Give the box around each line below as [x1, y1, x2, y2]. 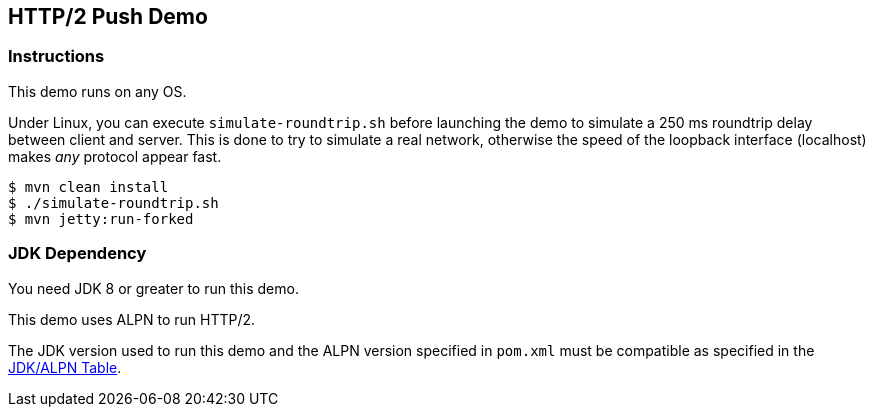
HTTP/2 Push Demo [8, 4, 208, 29]
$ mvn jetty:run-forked [8, 210, 194, 227]
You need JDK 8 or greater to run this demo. [8, 279, 299, 297]
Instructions [8, 46, 105, 67]
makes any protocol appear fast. [8, 147, 222, 165]
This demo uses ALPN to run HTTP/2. [8, 310, 256, 328]
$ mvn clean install [8, 178, 169, 195]
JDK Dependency [8, 243, 147, 264]
